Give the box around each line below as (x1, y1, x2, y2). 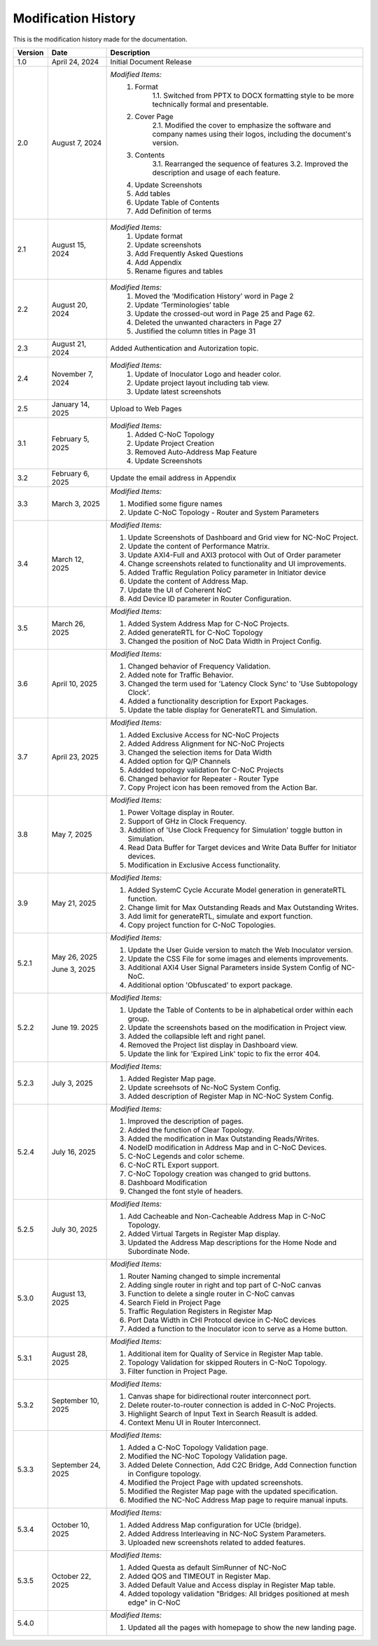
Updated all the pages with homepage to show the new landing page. (127, 1622, 357, 1632)
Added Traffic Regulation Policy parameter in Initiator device (127, 568, 326, 577)
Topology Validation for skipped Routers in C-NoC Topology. (127, 1357, 327, 1367)
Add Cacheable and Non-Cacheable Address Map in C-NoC (127, 1211, 326, 1221)
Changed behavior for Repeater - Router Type (127, 774, 279, 783)
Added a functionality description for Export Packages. (127, 696, 309, 706)
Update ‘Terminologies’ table (134, 300, 230, 310)
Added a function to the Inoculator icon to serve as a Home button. (127, 1324, 348, 1333)
